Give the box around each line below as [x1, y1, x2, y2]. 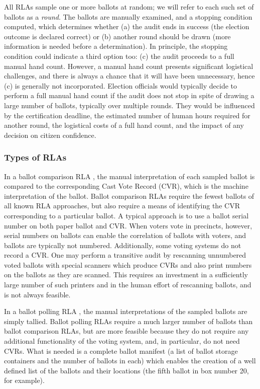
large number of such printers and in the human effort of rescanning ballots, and [4, 279, 251, 290]
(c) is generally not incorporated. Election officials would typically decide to [4, 80, 237, 91]
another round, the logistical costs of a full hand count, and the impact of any [4, 120, 244, 130]
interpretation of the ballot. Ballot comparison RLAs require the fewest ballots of [4, 190, 254, 201]
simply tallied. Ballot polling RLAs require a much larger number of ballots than [4, 316, 253, 326]
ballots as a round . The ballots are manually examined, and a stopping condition [4, 11, 252, 22]
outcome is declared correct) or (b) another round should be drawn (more [4, 31, 231, 41]
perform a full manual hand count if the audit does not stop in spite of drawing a [4, 90, 254, 101]
